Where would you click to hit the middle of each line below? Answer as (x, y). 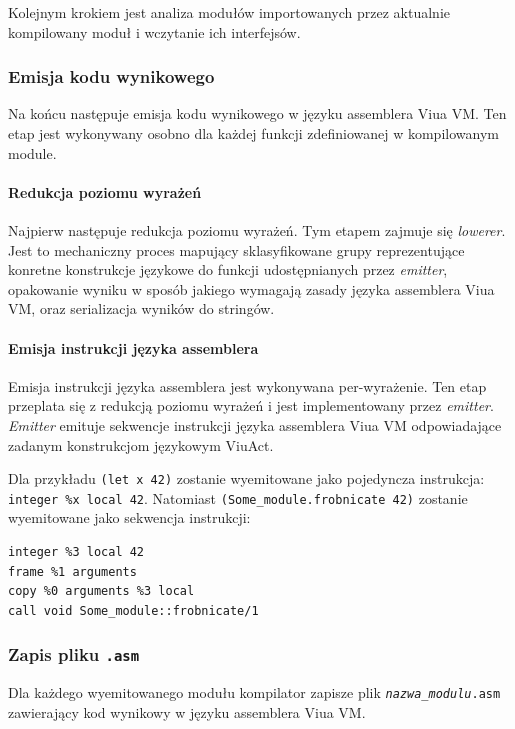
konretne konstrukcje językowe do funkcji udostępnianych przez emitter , (228, 269)
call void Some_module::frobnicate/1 (133, 610)
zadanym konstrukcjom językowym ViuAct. (141, 444)
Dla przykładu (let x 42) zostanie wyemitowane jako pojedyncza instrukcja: (246, 478)
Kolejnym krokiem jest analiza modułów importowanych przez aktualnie (229, 12)
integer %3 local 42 (76, 552)
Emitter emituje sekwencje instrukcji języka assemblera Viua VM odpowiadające (255, 424)
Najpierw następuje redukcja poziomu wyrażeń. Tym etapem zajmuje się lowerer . (257, 229)
